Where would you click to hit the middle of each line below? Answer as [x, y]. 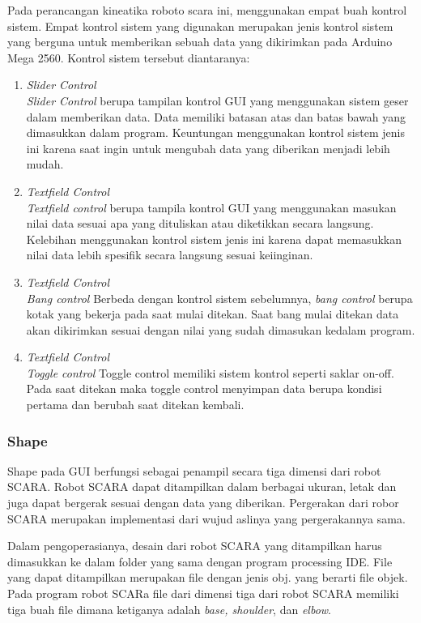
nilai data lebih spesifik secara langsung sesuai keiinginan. [170, 255]
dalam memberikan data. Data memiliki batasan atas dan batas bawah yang [216, 116]
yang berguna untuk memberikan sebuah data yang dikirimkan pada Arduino [200, 42]
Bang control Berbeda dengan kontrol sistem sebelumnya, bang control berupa [219, 298]
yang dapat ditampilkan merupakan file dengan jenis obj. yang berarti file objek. [208, 577]
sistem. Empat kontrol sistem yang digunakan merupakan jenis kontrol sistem [200, 26]
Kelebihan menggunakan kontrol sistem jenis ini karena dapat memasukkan [214, 239]
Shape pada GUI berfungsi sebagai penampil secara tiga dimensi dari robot [194, 470]
